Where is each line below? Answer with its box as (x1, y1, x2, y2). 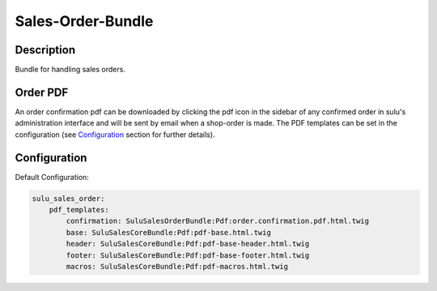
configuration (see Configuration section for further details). (15, 130, 215, 139)
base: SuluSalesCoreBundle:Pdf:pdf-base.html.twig (66, 228, 271, 237)
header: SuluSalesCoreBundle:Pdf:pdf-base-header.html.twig (66, 239, 310, 249)
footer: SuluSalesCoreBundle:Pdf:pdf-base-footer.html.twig (66, 250, 310, 259)
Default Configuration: (15, 172, 89, 182)
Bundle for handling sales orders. (15, 65, 125, 75)
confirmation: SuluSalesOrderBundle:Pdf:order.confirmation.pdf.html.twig (66, 216, 370, 226)
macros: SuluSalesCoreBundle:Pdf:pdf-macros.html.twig (66, 262, 289, 271)
